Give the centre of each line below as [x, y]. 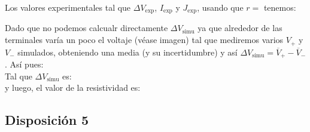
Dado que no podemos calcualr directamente [86, 28]
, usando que [220, 7]
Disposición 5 [47, 120]
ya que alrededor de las [240, 28]
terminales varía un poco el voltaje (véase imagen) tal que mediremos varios [144, 40]
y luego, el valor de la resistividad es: [73, 88]
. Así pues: [24, 64]
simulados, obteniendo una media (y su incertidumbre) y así [127, 52]
